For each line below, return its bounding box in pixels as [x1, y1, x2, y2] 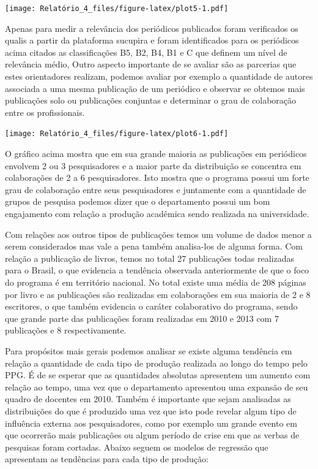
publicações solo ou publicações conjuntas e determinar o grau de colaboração [5, 94, 297, 107]
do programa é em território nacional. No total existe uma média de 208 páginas [5, 276, 306, 288]
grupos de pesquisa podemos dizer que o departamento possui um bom [5, 195, 270, 208]
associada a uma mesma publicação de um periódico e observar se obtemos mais [5, 82, 305, 94]
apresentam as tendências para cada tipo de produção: [5, 452, 209, 465]
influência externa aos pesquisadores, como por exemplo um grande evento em [5, 416, 297, 429]
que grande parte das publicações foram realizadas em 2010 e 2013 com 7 [5, 311, 279, 324]
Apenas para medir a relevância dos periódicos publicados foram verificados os [5, 21, 298, 34]
